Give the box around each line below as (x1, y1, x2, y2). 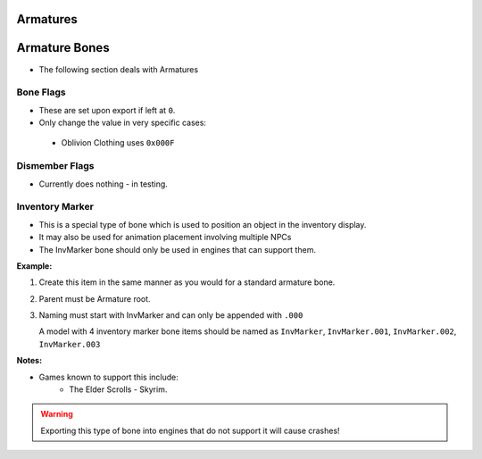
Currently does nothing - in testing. (38, 179, 169, 189)
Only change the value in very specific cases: (38, 117, 207, 129)
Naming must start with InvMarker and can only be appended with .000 (38, 310, 303, 321)
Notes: (16, 355, 43, 366)
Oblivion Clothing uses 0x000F (61, 138, 175, 148)
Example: (16, 260, 53, 271)
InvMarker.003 (38, 339, 101, 349)
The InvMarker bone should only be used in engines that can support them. (38, 244, 317, 255)
